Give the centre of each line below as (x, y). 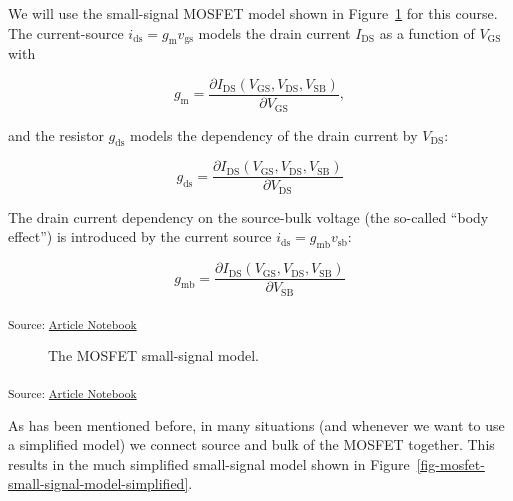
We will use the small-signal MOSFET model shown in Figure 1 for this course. (253, 13)
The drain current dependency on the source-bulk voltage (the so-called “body (248, 216)
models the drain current (274, 32)
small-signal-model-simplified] (98, 483)
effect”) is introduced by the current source (140, 236)
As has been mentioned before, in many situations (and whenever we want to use (256, 424)
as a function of (427, 32)
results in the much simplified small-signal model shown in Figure (209, 463)
